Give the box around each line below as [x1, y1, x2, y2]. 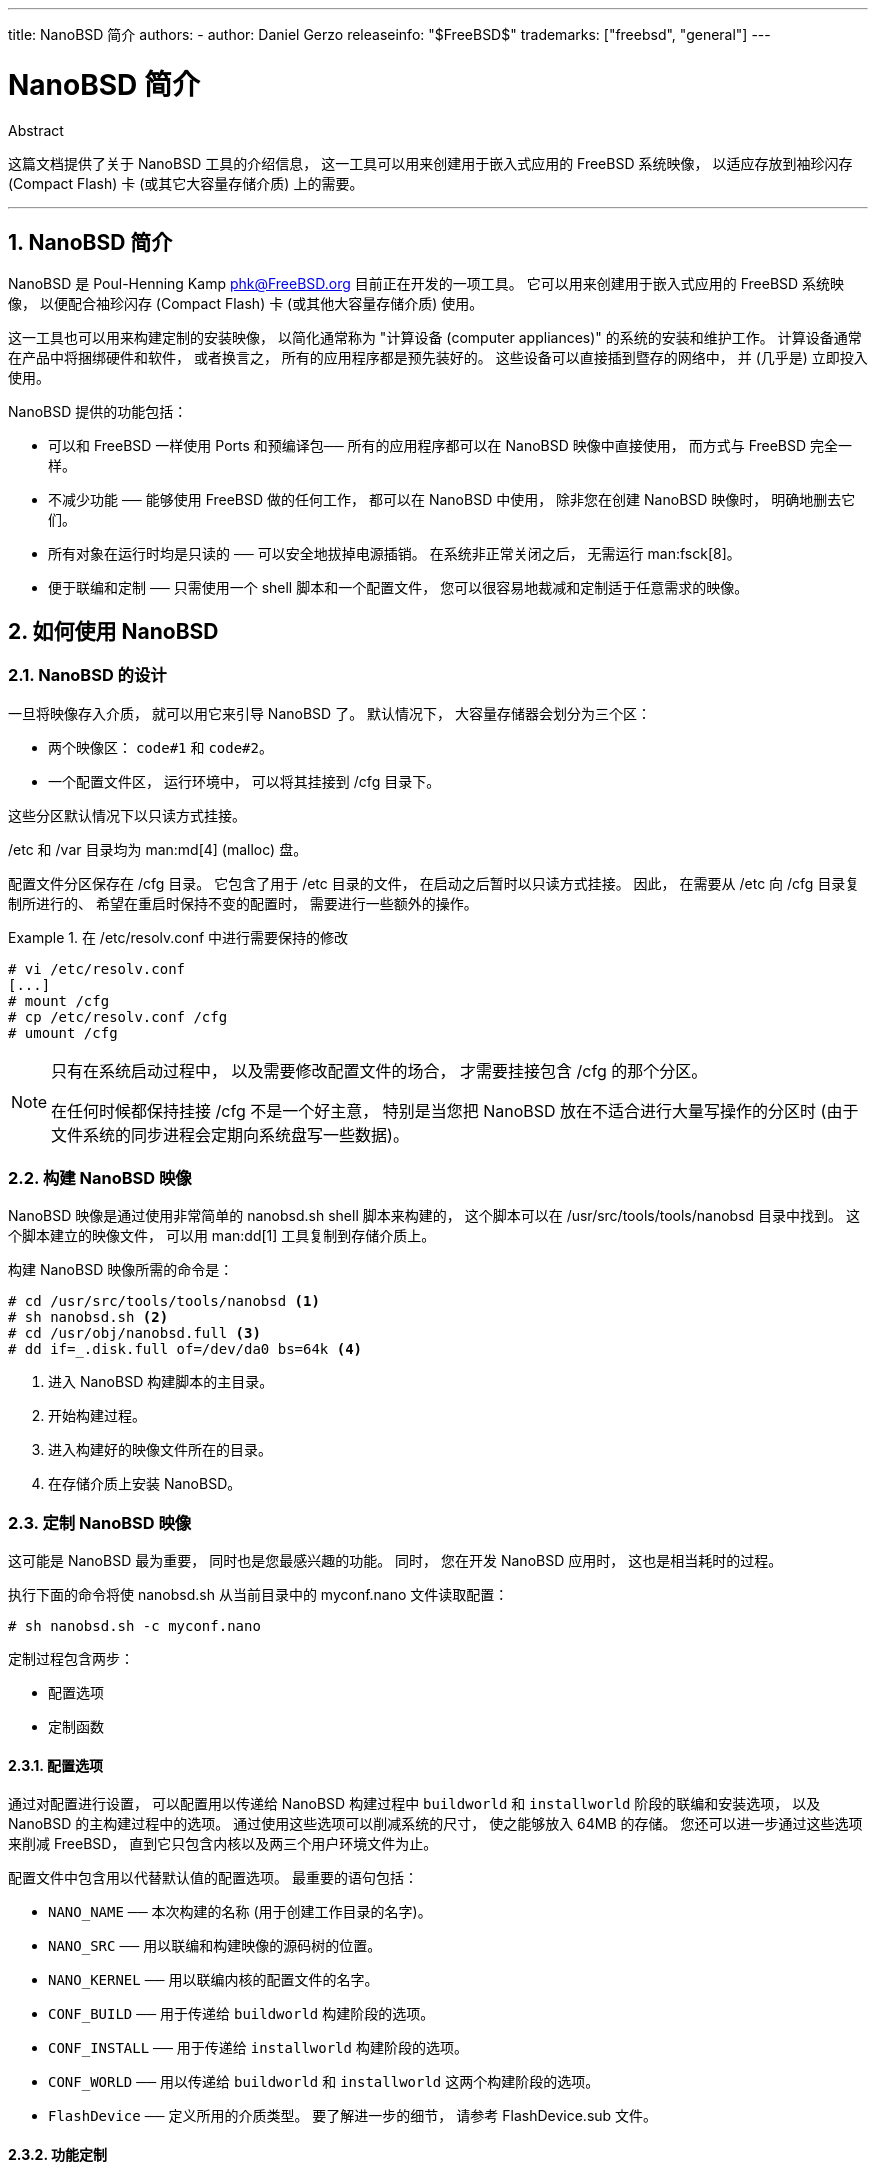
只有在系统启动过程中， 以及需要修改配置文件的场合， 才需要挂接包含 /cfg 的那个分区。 [51, 1060, 708, 1081]
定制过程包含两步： [8, 1650, 134, 1668]
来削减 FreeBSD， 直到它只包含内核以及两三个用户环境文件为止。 [8, 1835, 438, 1853]
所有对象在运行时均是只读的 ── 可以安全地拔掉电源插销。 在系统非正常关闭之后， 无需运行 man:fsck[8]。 [48, 545, 741, 563]
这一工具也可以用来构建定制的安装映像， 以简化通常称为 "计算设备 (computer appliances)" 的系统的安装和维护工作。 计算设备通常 [8, 329, 862, 347]
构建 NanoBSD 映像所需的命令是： [8, 1261, 234, 1279]
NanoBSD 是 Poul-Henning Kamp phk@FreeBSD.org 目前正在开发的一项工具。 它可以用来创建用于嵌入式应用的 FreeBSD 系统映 [8, 275, 845, 293]
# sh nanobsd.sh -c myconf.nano [8, 1618, 261, 1635]
